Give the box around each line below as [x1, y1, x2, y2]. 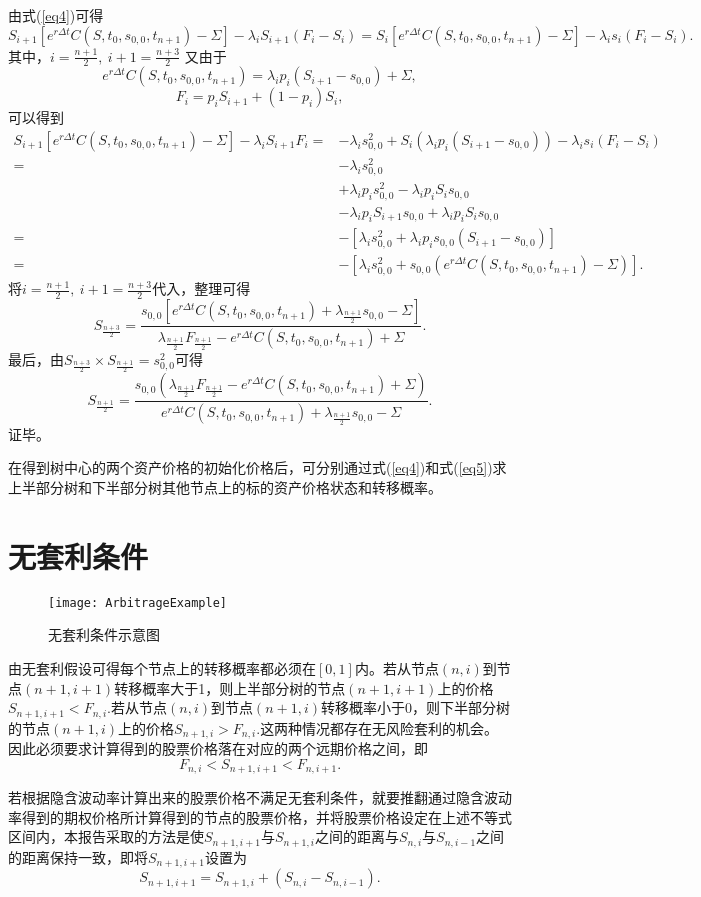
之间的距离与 [315, 826, 399, 847]
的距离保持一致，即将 [8, 846, 148, 867]
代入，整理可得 [152, 278, 251, 299]
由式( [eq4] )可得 [8, 5, 104, 25]
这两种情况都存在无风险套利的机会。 [260, 717, 499, 738]
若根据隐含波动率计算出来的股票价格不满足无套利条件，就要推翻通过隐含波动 [8, 787, 512, 808]
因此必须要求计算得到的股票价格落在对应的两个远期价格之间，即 [8, 738, 428, 759]
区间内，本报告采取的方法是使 [8, 826, 204, 847]
